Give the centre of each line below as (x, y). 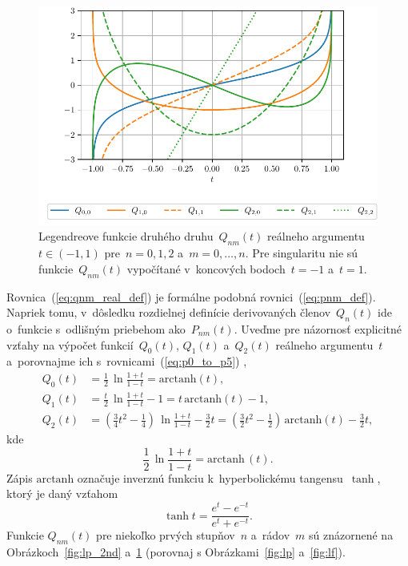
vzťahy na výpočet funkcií (70, 344)
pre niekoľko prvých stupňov (166, 535)
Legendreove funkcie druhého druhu (126, 236)
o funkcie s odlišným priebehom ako (96, 328)
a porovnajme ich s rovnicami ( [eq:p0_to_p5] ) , (127, 361)
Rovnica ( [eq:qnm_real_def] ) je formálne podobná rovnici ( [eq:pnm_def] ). (191, 296)
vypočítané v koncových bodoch (206, 268)
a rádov (270, 535)
